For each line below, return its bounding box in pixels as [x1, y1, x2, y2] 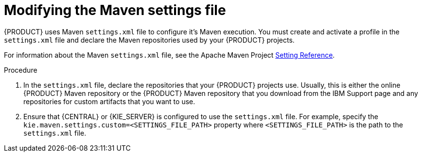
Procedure [4, 65, 37, 74]
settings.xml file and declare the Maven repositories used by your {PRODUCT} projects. [4, 35, 295, 44]
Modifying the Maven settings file [4, 2, 226, 18]
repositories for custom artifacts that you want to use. [23, 97, 195, 106]
